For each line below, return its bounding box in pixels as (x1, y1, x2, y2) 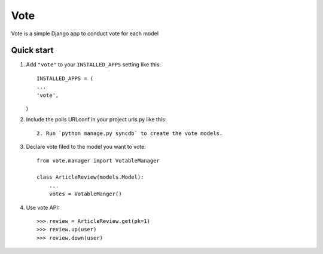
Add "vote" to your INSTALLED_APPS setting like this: (26, 61, 161, 68)
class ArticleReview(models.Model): (36, 174, 144, 180)
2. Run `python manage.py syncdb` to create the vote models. (36, 130, 223, 137)
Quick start (11, 45, 54, 56)
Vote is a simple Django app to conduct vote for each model (11, 30, 159, 37)
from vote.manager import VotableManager (36, 157, 160, 164)
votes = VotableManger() (48, 191, 122, 197)
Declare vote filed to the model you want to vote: (26, 143, 146, 151)
